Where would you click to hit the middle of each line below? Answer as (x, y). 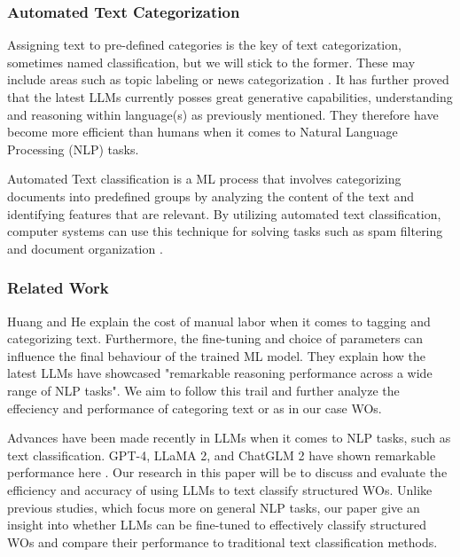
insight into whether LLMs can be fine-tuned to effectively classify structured (217, 525)
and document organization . (85, 248)
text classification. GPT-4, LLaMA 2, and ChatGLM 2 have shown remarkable (222, 455)
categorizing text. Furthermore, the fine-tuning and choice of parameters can (215, 338)
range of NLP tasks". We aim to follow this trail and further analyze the (203, 390)
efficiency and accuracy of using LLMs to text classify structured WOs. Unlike (220, 489)
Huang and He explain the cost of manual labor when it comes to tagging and (219, 321)
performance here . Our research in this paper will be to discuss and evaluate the (227, 472)
